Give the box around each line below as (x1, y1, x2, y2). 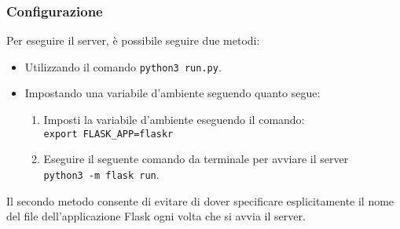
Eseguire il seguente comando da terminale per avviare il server (43, 151, 349, 167)
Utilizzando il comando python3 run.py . (24, 58, 222, 75)
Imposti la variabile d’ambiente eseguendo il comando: (43, 111, 305, 128)
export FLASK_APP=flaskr (43, 128, 174, 140)
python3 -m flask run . (43, 165, 160, 182)
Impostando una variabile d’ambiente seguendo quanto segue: (24, 85, 321, 101)
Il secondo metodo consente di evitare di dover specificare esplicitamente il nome (6, 192, 394, 209)
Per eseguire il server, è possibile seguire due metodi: (6, 32, 260, 49)
